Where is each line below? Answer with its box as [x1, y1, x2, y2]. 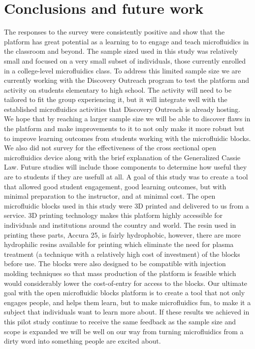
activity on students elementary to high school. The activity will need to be [4, 84, 232, 95]
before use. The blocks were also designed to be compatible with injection [4, 258, 226, 269]
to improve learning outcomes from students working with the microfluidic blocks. [4, 133, 251, 143]
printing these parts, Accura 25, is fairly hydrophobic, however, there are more [4, 229, 241, 240]
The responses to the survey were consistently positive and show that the [4, 27, 225, 37]
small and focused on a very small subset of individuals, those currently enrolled [4, 55, 246, 66]
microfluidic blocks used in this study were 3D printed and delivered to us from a [4, 200, 249, 210]
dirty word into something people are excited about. [4, 336, 161, 346]
